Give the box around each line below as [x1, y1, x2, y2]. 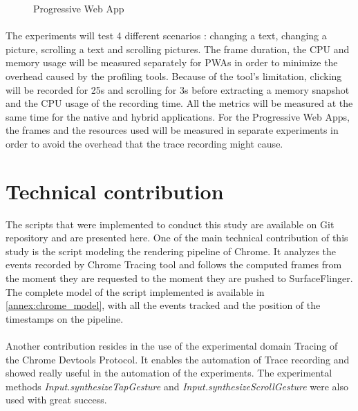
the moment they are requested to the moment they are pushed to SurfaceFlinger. [6, 271, 353, 285]
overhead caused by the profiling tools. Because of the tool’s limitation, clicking [6, 68, 342, 83]
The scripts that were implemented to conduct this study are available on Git [6, 217, 335, 231]
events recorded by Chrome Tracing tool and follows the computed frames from [6, 257, 342, 272]
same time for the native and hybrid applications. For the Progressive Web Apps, [6, 109, 350, 123]
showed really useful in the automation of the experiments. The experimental [6, 365, 332, 380]
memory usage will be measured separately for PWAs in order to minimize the [6, 55, 338, 70]
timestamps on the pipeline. [6, 311, 124, 325]
